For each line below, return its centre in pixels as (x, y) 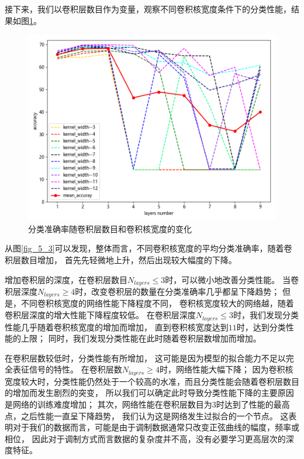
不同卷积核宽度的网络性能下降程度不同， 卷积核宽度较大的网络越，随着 (157, 303)
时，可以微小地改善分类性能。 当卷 (232, 279)
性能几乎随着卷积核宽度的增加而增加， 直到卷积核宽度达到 (117, 327)
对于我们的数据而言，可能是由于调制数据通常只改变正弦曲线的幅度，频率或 (156, 427)
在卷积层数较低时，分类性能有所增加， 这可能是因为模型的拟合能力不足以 (145, 358)
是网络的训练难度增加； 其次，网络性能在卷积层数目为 (108, 404)
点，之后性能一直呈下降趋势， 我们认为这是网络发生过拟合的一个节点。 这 (147, 415)
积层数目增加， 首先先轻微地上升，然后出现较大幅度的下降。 (121, 259)
